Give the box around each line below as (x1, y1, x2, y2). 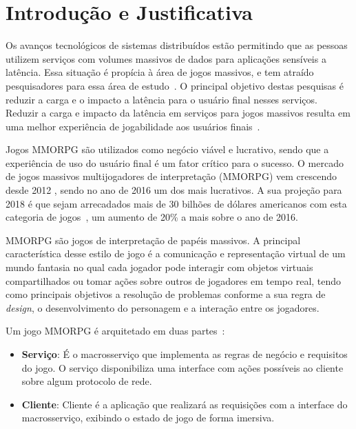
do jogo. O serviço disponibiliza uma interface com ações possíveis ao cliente (21, 360, 344, 375)
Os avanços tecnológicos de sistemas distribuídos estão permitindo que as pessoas (6, 38, 348, 52)
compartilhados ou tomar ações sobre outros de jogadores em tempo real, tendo (6, 273, 342, 288)
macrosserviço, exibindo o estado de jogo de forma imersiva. (21, 410, 275, 425)
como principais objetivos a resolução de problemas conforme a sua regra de (6, 287, 326, 301)
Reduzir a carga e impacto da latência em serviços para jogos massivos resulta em (6, 106, 350, 120)
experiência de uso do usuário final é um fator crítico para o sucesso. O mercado (6, 155, 344, 170)
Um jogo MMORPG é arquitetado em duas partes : (6, 323, 225, 338)
